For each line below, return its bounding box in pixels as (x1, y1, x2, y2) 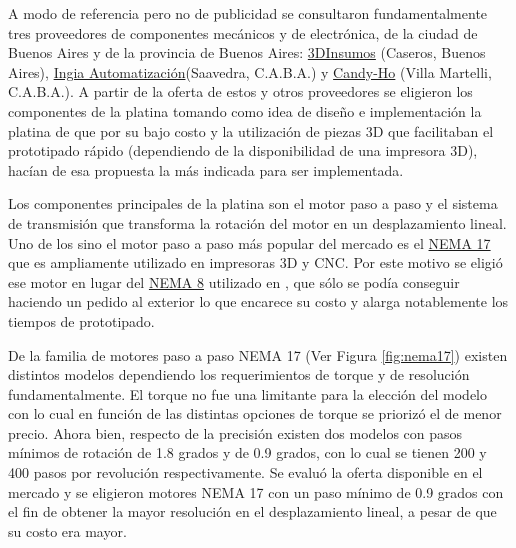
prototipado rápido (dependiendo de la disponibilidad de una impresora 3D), (8, 140, 478, 161)
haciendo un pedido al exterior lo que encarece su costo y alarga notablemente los (8, 291, 509, 312)
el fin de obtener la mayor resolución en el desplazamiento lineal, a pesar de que (8, 501, 497, 522)
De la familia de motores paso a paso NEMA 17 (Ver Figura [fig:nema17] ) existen (8, 344, 508, 365)
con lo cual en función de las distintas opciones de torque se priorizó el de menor (8, 403, 502, 424)
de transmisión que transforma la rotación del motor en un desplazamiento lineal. (8, 212, 507, 233)
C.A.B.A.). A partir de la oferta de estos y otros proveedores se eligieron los (8, 81, 473, 102)
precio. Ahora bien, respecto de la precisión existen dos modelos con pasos (8, 422, 463, 443)
